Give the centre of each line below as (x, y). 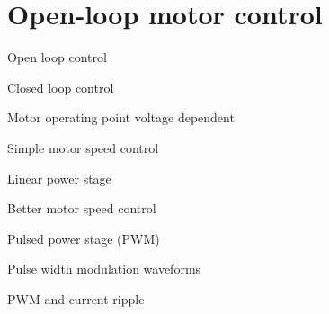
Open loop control (57, 57)
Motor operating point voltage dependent (121, 117)
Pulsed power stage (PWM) (84, 238)
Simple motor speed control (83, 147)
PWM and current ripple (76, 298)
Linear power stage (59, 178)
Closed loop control (61, 87)
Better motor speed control (82, 208)
